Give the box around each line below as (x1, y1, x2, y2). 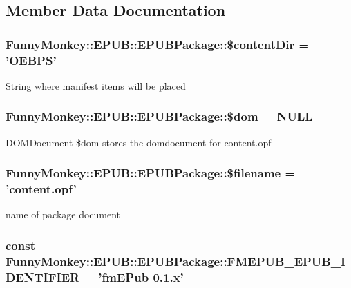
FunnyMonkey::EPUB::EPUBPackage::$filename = (6, 164, 296, 182)
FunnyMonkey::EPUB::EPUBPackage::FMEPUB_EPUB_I (6, 252, 346, 269)
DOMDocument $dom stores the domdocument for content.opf (6, 135, 272, 149)
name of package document (6, 207, 121, 222)
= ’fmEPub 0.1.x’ (84, 268, 184, 285)
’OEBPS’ (6, 51, 57, 68)
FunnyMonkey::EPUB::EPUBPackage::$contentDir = (6, 35, 310, 52)
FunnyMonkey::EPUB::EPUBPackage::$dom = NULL (6, 108, 313, 125)
